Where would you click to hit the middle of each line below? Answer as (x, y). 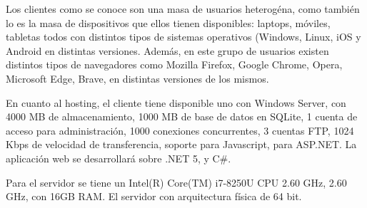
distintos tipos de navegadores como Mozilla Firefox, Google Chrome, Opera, (174, 64)
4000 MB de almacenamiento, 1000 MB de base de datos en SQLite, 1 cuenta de (182, 116)
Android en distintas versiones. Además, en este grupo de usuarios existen (167, 50)
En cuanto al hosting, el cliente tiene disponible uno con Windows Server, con (176, 102)
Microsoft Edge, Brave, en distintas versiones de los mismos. (137, 78)
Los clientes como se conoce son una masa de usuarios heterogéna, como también (183, 9)
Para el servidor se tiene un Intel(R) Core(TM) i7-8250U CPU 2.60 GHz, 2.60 (176, 182)
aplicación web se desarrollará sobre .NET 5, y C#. (119, 158)
